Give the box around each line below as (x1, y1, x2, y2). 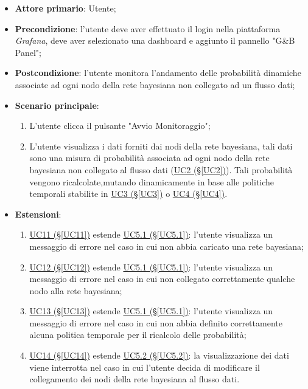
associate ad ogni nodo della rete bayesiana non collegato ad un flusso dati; (15, 78, 295, 91)
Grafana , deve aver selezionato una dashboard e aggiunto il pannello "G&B (15, 34, 295, 47)
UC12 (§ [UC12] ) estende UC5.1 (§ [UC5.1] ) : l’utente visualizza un (29, 260, 273, 273)
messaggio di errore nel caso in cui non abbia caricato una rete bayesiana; (29, 239, 304, 252)
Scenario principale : (15, 98, 99, 111)
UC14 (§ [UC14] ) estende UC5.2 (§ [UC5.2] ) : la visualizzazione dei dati (29, 349, 289, 362)
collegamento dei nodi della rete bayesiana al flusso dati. (29, 373, 240, 385)
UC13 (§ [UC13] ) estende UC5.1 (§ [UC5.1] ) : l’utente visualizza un (29, 305, 273, 317)
